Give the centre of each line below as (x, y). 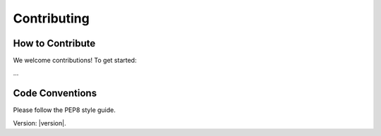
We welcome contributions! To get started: (75, 61)
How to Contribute (54, 43)
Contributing (51, 18)
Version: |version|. (40, 123)
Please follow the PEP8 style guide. (65, 110)
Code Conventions (55, 93)
